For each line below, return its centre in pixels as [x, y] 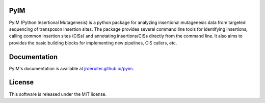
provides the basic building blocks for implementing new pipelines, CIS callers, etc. [93, 43]
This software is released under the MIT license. [58, 94]
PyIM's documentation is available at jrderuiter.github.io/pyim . [72, 68]
